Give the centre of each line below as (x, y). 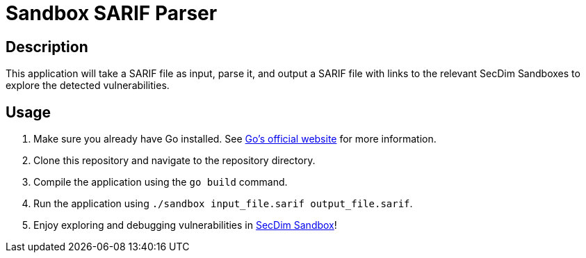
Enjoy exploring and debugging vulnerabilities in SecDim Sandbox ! (185, 225)
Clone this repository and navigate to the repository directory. (174, 161)
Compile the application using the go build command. (161, 182)
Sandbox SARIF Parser (112, 13)
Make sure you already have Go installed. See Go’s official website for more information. (235, 139)
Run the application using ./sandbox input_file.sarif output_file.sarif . (223, 204)
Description (47, 47)
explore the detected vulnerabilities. (88, 86)
